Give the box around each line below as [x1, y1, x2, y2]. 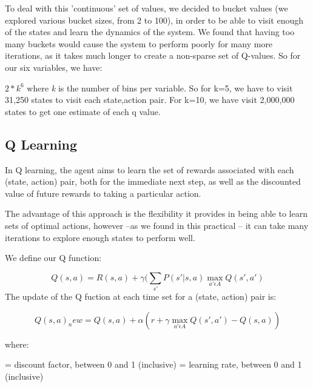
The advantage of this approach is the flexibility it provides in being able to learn [5, 207, 308, 220]
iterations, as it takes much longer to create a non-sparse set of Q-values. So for [5, 49, 301, 62]
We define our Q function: [5, 251, 102, 264]
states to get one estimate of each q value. [5, 105, 161, 117]
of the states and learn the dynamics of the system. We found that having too [5, 25, 295, 38]
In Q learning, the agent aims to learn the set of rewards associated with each [5, 163, 294, 176]
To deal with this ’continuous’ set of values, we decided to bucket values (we [5, 2, 288, 14]
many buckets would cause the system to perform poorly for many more [5, 37, 273, 50]
